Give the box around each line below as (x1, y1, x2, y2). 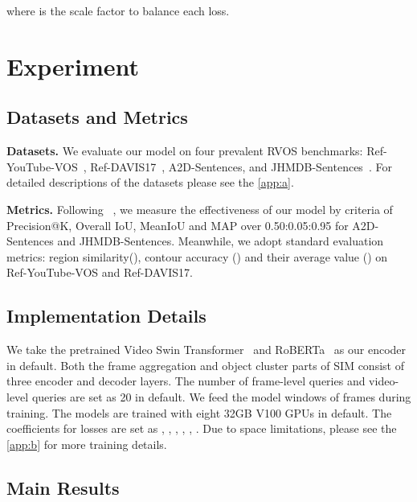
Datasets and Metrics (6, 105, 188, 130)
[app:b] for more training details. (6, 435, 167, 452)
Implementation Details (6, 303, 206, 328)
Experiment (6, 49, 140, 82)
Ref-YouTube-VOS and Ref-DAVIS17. (6, 264, 193, 281)
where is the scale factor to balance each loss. (6, 2, 230, 19)
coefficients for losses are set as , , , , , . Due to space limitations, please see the (6, 420, 397, 437)
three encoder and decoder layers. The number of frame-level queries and (6, 372, 366, 389)
